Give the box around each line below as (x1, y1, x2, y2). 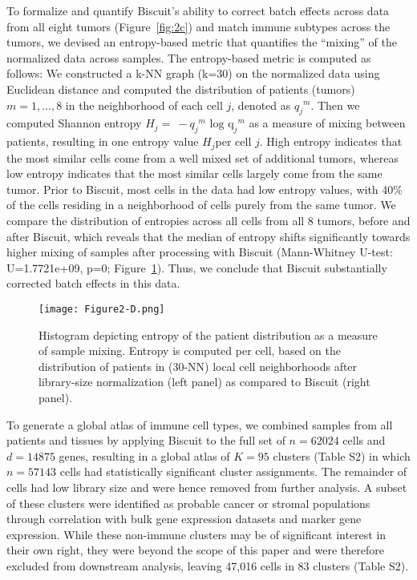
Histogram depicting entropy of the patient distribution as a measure (38, 326, 378, 343)
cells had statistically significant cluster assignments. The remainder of (59, 463, 407, 480)
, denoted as (231, 96, 291, 113)
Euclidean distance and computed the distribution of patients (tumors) (6, 80, 355, 97)
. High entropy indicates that (259, 133, 403, 150)
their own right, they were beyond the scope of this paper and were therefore (6, 542, 384, 558)
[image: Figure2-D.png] (38, 303, 165, 315)
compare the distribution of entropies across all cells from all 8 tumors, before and (6, 211, 411, 228)
